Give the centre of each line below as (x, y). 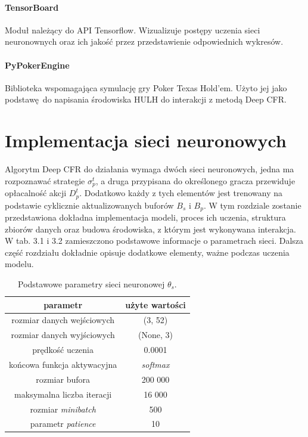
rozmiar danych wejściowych (63, 320)
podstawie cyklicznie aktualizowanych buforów (89, 205)
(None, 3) (155, 335)
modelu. (19, 264)
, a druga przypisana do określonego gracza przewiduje (195, 180)
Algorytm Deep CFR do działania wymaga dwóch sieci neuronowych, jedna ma (150, 169)
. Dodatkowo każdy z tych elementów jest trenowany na (181, 193)
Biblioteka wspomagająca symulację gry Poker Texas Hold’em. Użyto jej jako (146, 87)
